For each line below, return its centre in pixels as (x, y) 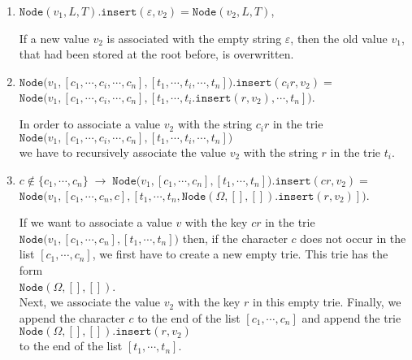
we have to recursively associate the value (122, 152)
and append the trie (351, 317)
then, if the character (235, 238)
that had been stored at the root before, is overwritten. (156, 54)
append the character (72, 317)
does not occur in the (353, 238)
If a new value (54, 38)
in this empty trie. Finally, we (327, 302)
